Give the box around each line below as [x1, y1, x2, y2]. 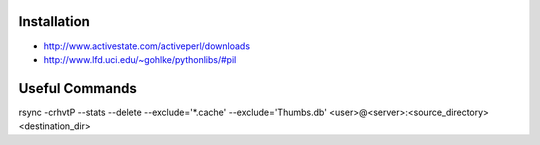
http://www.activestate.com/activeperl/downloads [43, 40, 250, 52]
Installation [18, 13, 90, 30]
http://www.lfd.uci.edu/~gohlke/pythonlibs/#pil [43, 53, 237, 65]
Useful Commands [18, 80, 137, 97]
